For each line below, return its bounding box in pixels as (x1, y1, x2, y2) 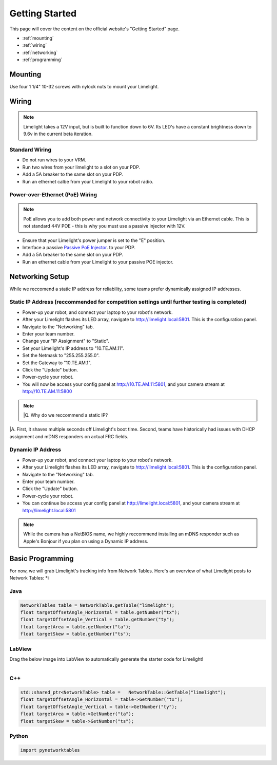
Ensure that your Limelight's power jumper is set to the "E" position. (22, 237, 166, 244)
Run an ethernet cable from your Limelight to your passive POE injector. (22, 258, 174, 265)
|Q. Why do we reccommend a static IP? (23, 412, 108, 418)
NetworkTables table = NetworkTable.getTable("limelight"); (20, 602, 175, 608)
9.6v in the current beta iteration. (23, 131, 93, 137)
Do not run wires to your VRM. (22, 157, 87, 163)
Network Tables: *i (9, 575, 49, 581)
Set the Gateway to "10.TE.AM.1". (22, 360, 92, 366)
